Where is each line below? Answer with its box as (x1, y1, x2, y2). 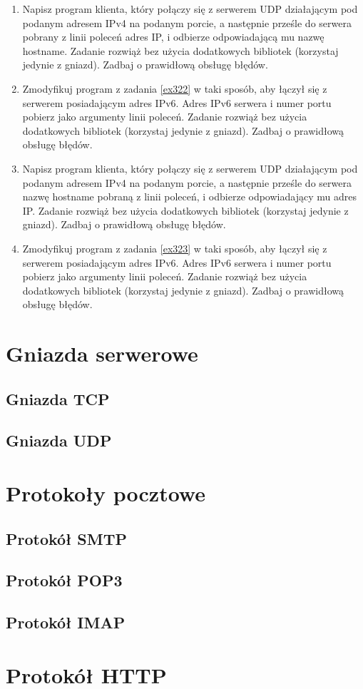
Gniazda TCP (6, 387, 110, 409)
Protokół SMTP (6, 527, 127, 549)
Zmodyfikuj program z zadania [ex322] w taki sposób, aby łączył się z (22, 81, 327, 96)
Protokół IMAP (6, 611, 126, 633)
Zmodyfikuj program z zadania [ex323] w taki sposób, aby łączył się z (22, 240, 327, 255)
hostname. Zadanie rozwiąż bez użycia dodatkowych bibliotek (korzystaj (22, 43, 339, 58)
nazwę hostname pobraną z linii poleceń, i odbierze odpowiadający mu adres (22, 189, 357, 204)
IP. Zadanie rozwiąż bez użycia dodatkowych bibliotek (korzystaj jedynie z (22, 203, 349, 218)
